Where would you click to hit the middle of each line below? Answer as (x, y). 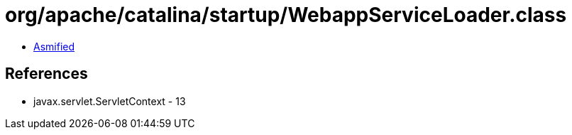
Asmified (54, 46)
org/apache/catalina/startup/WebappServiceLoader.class (286, 15)
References (46, 74)
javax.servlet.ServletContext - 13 (110, 101)
